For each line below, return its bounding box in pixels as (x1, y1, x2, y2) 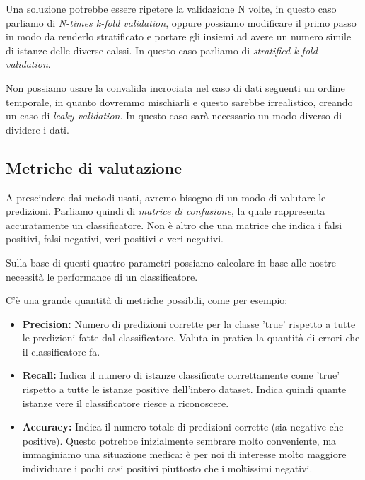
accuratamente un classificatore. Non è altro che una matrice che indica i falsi (6, 217, 342, 232)
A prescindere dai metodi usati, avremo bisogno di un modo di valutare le (6, 189, 326, 204)
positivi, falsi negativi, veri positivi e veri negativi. (6, 231, 224, 246)
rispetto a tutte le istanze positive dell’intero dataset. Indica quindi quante (22, 382, 347, 397)
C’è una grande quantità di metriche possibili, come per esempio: (6, 293, 288, 308)
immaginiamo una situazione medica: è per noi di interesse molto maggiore (22, 447, 347, 462)
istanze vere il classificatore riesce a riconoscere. (22, 395, 229, 410)
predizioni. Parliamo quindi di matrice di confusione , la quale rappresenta (6, 204, 325, 218)
